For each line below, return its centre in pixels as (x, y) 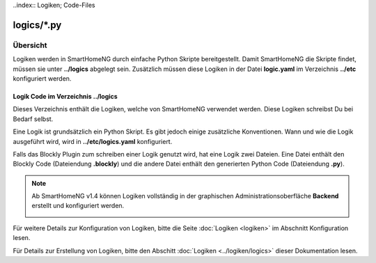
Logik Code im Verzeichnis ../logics (65, 96)
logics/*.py (37, 25)
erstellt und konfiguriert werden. (78, 206)
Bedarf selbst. (33, 119)
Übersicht (30, 45)
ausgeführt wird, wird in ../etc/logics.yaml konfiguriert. (93, 141)
